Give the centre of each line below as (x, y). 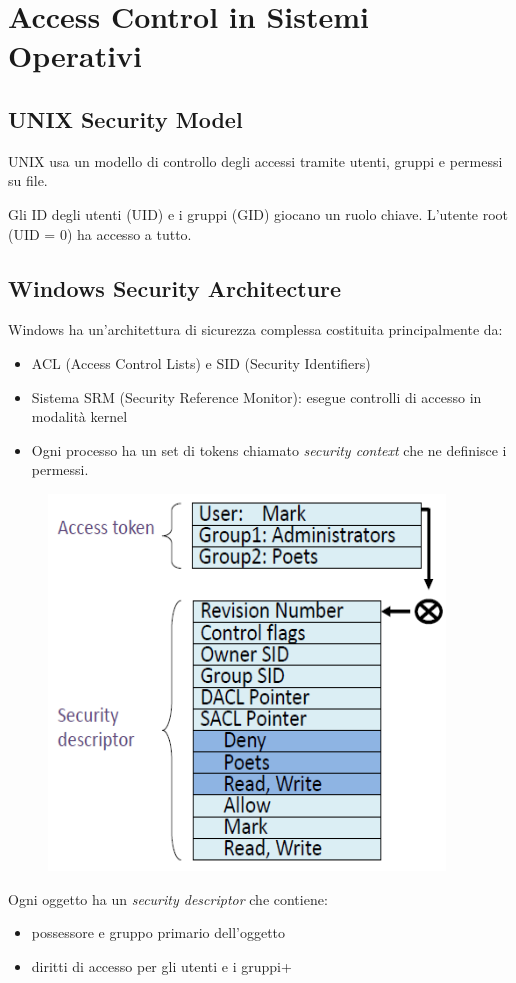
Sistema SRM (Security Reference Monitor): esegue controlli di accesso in (256, 396)
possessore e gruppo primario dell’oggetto (158, 932)
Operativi (75, 55)
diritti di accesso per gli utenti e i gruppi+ (161, 965)
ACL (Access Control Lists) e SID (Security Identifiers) (201, 362)
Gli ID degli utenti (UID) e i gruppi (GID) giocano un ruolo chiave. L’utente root (258, 213)
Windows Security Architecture (175, 287)
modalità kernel (79, 416)
